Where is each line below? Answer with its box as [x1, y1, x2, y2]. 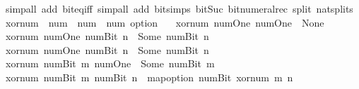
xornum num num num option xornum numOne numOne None [5, 15, 324, 29]
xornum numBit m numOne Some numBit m [5, 56, 215, 71]
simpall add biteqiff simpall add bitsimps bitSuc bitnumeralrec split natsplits [5, 1, 353, 15]
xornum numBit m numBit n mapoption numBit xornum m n [5, 69, 293, 84]
